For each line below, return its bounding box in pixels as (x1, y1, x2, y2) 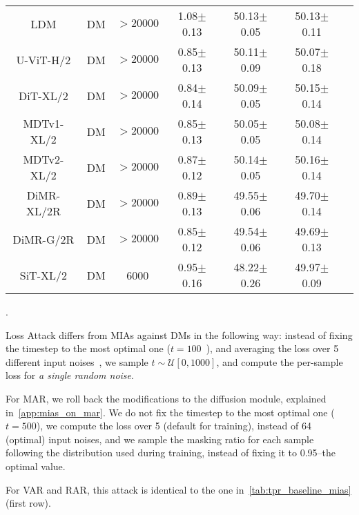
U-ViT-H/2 (16, 51, 71, 68)
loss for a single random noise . (6, 368, 134, 382)
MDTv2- (23, 151, 64, 167)
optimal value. (6, 458, 66, 473)
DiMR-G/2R (12, 231, 75, 247)
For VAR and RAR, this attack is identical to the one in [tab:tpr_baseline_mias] (6, 482, 351, 496)
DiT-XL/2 (19, 87, 68, 104)
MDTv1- (23, 115, 64, 131)
